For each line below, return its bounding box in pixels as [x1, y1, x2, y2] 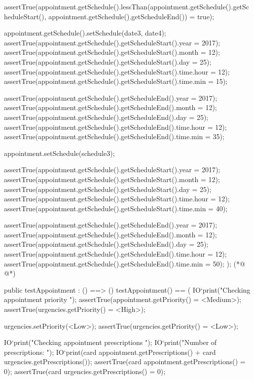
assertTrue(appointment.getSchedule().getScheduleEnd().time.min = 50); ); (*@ [4, 258, 245, 268]
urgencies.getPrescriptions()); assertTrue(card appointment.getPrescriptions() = [4, 356, 246, 367]
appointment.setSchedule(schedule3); [4, 148, 115, 158]
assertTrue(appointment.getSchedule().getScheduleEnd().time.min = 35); [4, 131, 224, 142]
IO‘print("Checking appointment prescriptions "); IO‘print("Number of [4, 337, 217, 347]
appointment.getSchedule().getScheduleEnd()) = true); [48, 11, 215, 21]
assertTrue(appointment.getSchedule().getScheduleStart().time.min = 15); [4, 76, 227, 86]
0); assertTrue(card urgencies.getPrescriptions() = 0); [4, 366, 166, 376]
